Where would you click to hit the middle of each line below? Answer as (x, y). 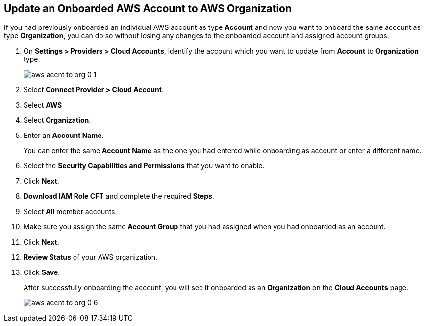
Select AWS (43, 105)
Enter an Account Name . (64, 136)
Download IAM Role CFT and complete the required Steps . (119, 196)
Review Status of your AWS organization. (91, 257)
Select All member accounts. (70, 212)
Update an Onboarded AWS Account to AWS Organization (148, 9)
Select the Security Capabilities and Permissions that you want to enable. (144, 166)
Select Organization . (57, 120)
